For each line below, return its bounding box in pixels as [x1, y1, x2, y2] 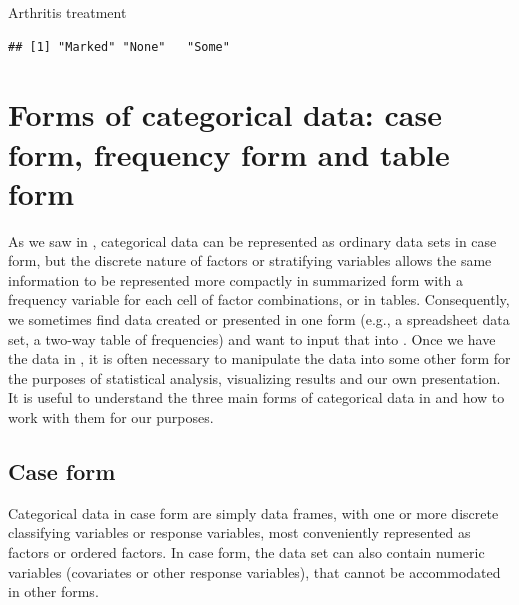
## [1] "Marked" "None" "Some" [8, 39, 230, 54]
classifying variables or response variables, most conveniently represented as [8, 522, 471, 543]
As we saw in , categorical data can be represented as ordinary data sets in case [8, 230, 497, 251]
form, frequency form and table [8, 133, 450, 174]
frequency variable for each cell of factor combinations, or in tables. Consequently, [8, 289, 510, 310]
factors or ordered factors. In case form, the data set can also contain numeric [8, 542, 485, 563]
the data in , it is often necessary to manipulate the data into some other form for [8, 348, 511, 369]
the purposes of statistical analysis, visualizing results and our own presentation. [8, 367, 501, 388]
